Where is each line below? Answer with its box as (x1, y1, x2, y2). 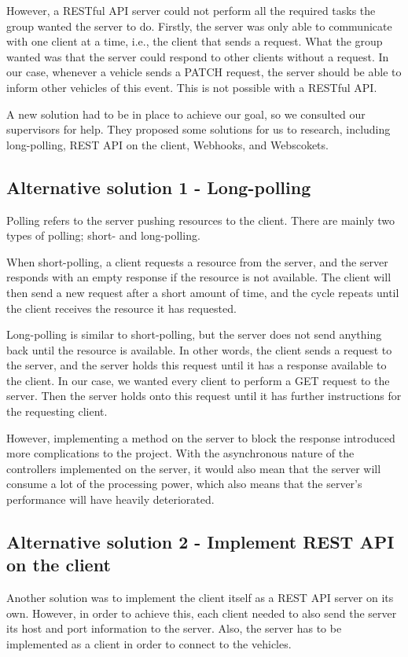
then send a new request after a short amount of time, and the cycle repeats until (6, 284, 399, 300)
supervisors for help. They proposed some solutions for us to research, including (6, 121, 391, 138)
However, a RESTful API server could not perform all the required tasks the (6, 2, 376, 18)
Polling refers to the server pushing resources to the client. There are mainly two (6, 211, 395, 228)
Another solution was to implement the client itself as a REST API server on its (6, 589, 394, 606)
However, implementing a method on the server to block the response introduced (6, 429, 395, 446)
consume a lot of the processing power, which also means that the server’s (6, 475, 362, 492)
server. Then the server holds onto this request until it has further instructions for (6, 387, 402, 404)
